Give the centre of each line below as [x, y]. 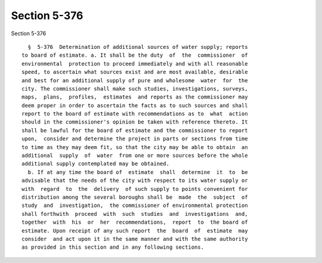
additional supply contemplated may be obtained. [96, 164]
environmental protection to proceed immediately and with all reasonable [135, 64]
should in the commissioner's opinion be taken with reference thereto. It [135, 122]
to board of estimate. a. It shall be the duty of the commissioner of [135, 55]
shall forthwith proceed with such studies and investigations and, [135, 214]
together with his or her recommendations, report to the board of [135, 222]
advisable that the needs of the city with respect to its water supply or [135, 181]
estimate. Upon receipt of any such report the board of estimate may [135, 230]
